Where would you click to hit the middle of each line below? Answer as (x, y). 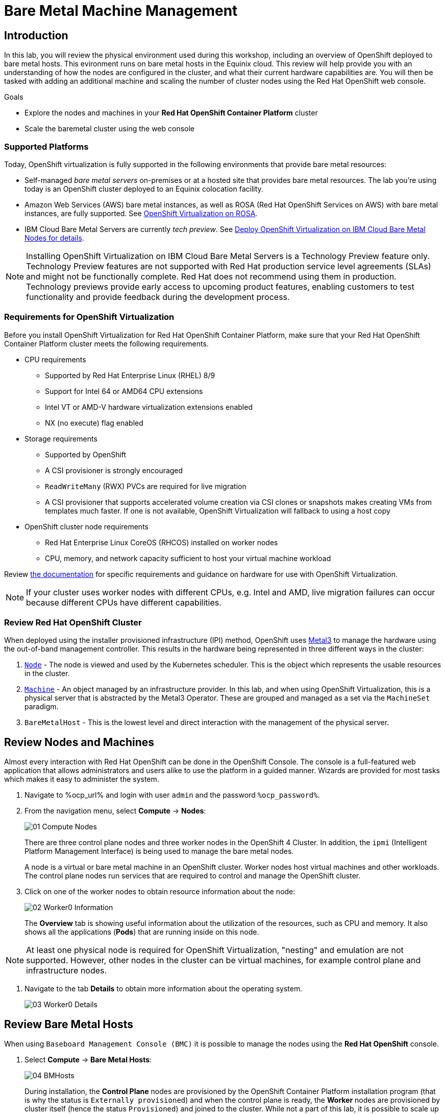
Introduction (36, 35)
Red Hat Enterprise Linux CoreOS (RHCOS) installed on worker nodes (162, 542)
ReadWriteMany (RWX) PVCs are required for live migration (146, 486)
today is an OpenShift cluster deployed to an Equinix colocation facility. (144, 189)
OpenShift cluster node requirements (86, 526)
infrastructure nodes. (67, 971)
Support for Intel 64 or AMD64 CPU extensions (124, 391)
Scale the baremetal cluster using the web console (110, 129)
